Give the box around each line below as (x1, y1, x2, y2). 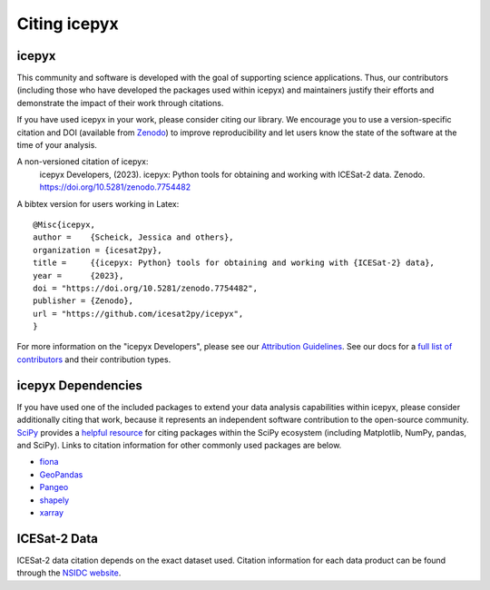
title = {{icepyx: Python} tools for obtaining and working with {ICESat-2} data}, (33, 258, 436, 268)
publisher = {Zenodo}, (33, 296, 134, 306)
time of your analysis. (16, 140, 97, 151)
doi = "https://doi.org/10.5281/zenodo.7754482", (33, 282, 259, 293)
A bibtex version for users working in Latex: (16, 198, 180, 209)
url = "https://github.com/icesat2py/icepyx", (33, 309, 244, 319)
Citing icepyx (16, 14, 119, 34)
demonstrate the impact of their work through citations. (16, 97, 224, 108)
